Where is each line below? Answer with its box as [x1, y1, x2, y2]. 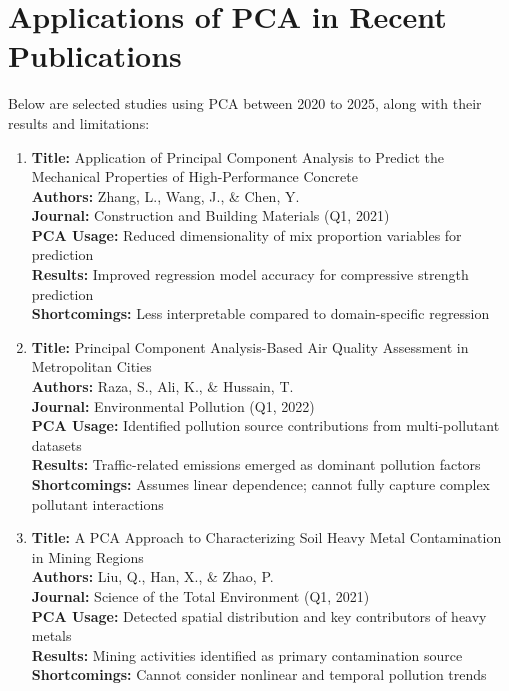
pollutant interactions [31, 493, 164, 514]
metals [31, 625, 72, 646]
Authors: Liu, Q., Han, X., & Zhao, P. [31, 566, 274, 587]
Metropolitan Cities [31, 356, 152, 377]
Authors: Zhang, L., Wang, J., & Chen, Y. [31, 185, 300, 206]
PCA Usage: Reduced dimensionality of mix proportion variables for [31, 224, 462, 245]
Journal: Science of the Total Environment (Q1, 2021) [31, 585, 370, 606]
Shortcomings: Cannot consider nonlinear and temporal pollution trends [31, 664, 487, 685]
